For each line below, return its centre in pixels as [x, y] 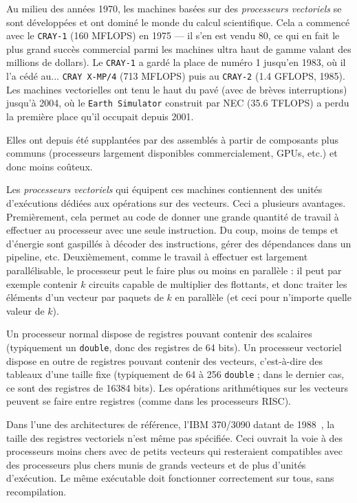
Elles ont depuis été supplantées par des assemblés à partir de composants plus [172, 139]
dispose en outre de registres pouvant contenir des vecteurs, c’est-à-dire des [165, 360]
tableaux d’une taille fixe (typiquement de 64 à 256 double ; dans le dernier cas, [175, 374]
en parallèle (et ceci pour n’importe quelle [263, 297]
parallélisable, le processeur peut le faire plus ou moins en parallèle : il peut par [174, 270]
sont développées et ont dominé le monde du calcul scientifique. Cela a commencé [178, 22]
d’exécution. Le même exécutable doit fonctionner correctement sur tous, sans [170, 478]
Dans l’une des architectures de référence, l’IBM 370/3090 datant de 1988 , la [171, 424]
